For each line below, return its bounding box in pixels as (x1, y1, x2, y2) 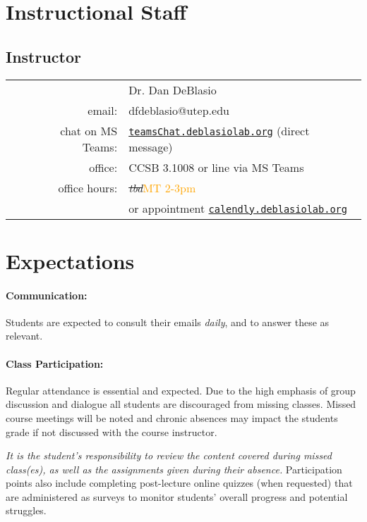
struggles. (6, 503, 47, 518)
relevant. (6, 328, 43, 343)
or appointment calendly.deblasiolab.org (128, 199, 347, 216)
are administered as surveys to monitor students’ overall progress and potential (6, 489, 348, 504)
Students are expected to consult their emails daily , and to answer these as (6, 314, 330, 329)
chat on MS (60, 122, 118, 139)
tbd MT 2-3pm (128, 179, 196, 196)
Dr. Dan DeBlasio (128, 81, 217, 98)
